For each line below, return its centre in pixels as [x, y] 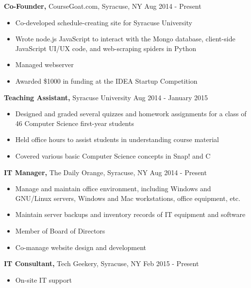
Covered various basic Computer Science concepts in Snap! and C [113, 155]
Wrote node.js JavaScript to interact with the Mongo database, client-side [125, 39]
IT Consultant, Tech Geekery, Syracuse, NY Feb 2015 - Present [101, 263]
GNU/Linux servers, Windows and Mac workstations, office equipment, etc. [128, 198]
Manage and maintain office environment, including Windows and [113, 189]
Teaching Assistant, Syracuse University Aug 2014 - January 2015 [106, 97]
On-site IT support [43, 279]
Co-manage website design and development [81, 247]
